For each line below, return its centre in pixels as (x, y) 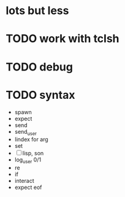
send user (26, 132)
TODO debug (39, 67)
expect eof (28, 187)
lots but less (37, 11)
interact (24, 181)
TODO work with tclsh (63, 39)
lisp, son (33, 153)
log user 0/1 (28, 160)
